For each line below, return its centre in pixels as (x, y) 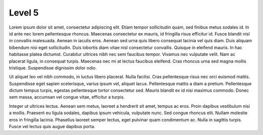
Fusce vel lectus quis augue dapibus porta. (52, 127)
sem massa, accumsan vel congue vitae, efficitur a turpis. (67, 97)
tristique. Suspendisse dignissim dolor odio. (53, 67)
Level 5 (24, 13)
